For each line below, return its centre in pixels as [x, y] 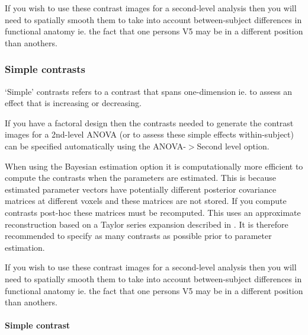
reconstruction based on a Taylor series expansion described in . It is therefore [147, 224]
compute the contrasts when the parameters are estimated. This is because [140, 178]
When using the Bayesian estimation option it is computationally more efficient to [154, 166]
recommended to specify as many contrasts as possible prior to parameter [138, 236]
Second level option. [233, 146]
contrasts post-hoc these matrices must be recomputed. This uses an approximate [153, 212]
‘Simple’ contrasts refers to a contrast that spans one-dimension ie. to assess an [149, 91]
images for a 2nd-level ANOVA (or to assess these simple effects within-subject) [149, 134]
